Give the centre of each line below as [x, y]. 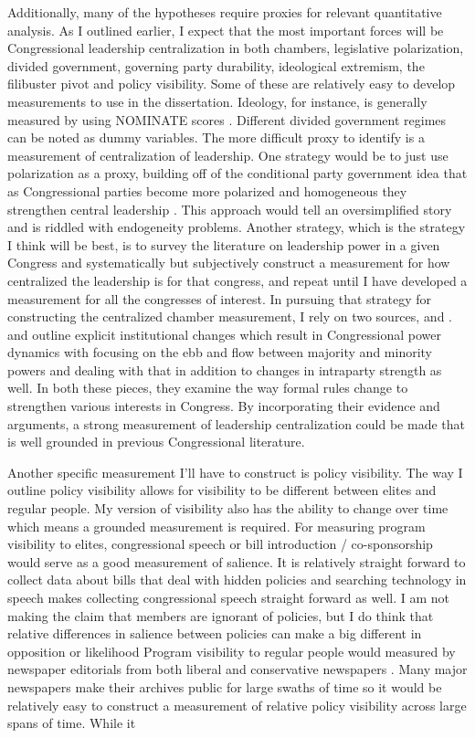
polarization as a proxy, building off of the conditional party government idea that [237, 173]
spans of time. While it [72, 723]
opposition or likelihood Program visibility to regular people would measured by [232, 651]
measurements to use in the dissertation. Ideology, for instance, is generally [217, 101]
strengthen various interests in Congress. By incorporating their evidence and [224, 406]
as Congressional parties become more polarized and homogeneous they [207, 190]
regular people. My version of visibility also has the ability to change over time [228, 508]
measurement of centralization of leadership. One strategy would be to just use [228, 155]
